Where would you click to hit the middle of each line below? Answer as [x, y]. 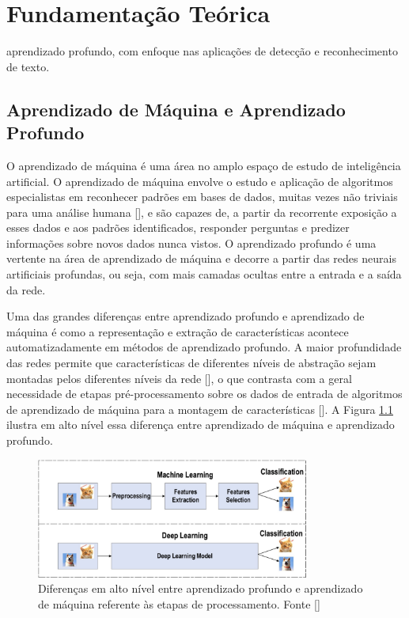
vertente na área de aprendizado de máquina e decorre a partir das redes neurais [201, 258]
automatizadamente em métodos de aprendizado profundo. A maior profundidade [204, 347]
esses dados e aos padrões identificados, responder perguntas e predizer [178, 227]
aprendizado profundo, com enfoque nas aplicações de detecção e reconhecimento [202, 51]
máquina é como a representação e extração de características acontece [178, 331]
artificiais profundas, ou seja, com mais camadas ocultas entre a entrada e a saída [204, 274]
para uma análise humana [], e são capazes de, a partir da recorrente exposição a [202, 212]
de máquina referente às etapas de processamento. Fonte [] [179, 603]
